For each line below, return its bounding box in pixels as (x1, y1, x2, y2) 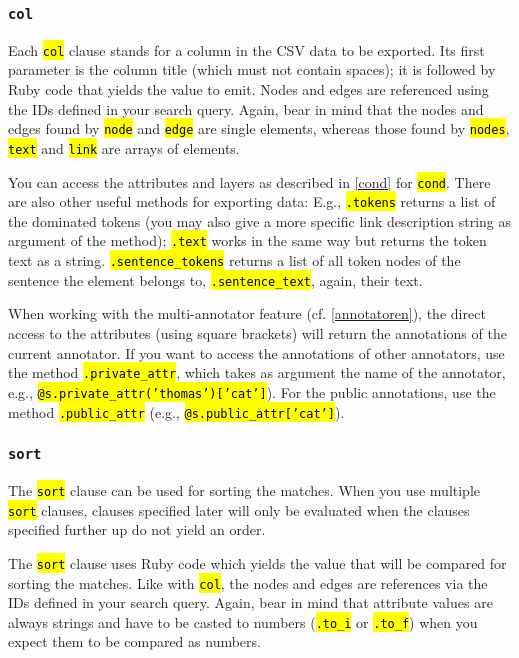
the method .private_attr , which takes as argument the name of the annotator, (8, 362, 506, 383)
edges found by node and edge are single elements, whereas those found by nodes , (8, 118, 510, 139)
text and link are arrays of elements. (8, 137, 240, 158)
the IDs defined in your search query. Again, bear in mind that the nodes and (8, 98, 484, 119)
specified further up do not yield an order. (8, 519, 266, 540)
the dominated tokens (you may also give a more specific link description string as (8, 210, 511, 231)
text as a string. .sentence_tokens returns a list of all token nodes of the (8, 250, 461, 271)
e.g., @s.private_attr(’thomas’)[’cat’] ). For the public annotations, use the (8, 381, 496, 402)
